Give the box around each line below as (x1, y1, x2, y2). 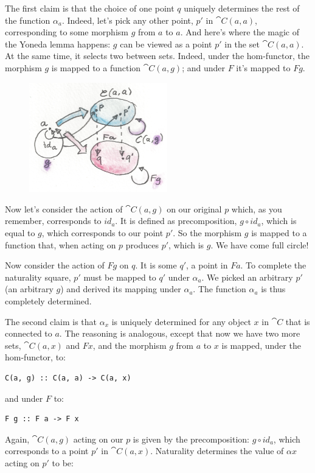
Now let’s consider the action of (5, 202, 123, 215)
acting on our (73, 432, 123, 445)
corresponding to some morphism (5, 26, 128, 38)
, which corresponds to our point (41, 226, 164, 239)
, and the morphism (92, 338, 167, 351)
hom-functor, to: (5, 351, 66, 363)
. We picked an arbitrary (201, 270, 293, 283)
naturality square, (5, 270, 71, 283)
